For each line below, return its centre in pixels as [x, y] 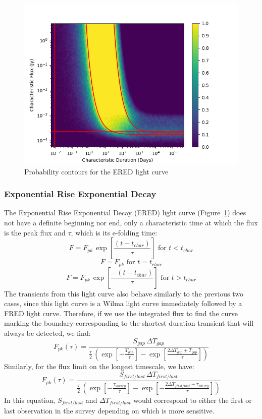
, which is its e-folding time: [114, 232]
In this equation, [30, 400]
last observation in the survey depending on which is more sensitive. [109, 411]
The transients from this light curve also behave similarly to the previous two [124, 293]
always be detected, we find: [47, 333]
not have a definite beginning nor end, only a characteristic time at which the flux [131, 222]
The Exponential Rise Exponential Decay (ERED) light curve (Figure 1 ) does [125, 213]
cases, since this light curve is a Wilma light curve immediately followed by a [123, 303]
